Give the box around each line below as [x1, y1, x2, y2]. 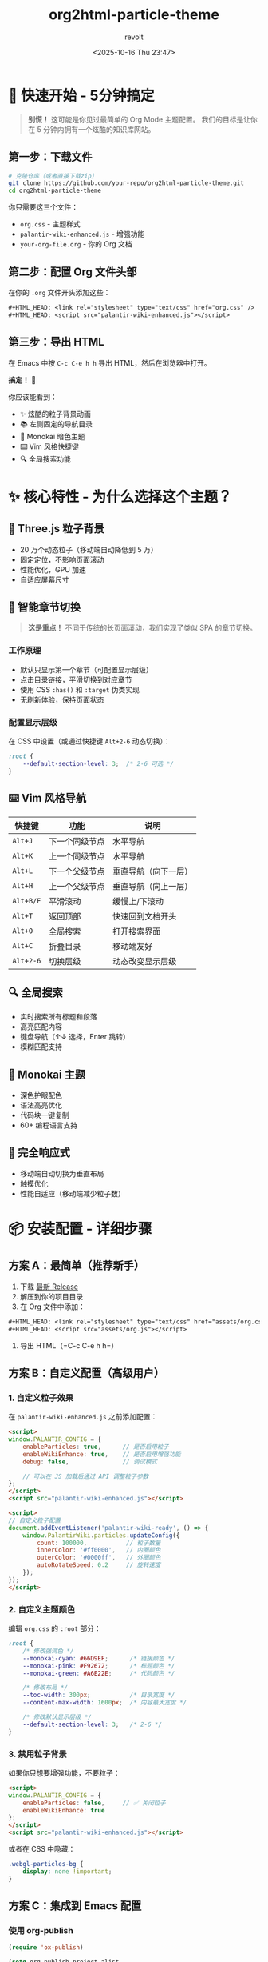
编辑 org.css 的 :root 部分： [8, 1624, 101, 1633]
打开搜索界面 [112, 926, 161, 937]
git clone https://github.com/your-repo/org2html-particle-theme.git [8, 179, 245, 187]
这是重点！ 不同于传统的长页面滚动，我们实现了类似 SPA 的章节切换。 [27, 623, 258, 633]
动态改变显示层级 [112, 956, 177, 967]
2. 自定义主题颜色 [8, 1604, 76, 1615]
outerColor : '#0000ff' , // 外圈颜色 [37, 1554, 161, 1562]
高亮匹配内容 [19, 1022, 62, 1031]
